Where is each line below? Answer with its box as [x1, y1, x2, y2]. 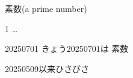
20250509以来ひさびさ [5, 62, 89, 74]
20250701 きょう [5, 42, 67, 55]
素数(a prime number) [5, 2, 87, 14]
